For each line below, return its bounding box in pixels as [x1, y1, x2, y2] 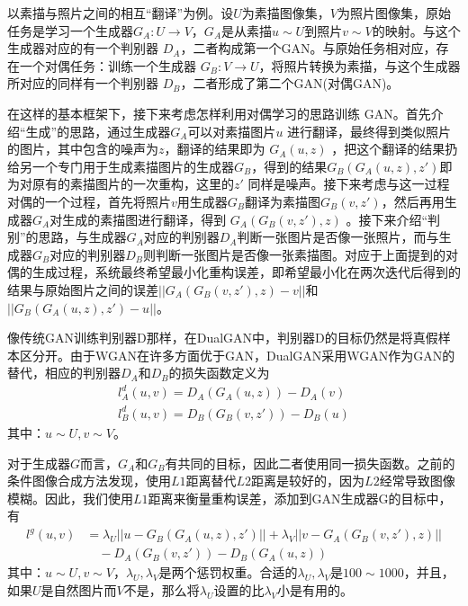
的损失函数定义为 [168, 363, 270, 382]
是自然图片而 [40, 581, 117, 600]
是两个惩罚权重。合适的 [158, 563, 298, 582]
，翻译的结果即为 [164, 139, 265, 158]
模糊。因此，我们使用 [7, 488, 133, 507]
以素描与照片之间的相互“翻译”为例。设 [7, 4, 234, 22]
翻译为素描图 [245, 192, 321, 210]
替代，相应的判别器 [7, 363, 121, 382]
